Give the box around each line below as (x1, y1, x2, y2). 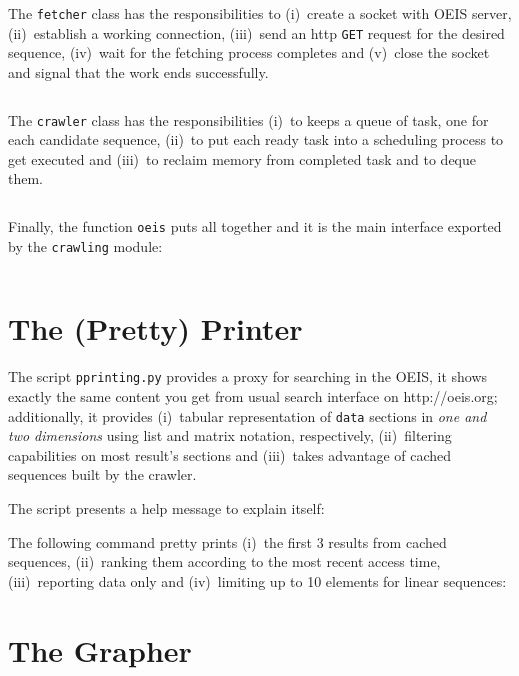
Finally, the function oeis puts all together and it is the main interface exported (8, 215, 502, 236)
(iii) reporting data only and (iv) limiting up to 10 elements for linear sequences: (8, 570, 507, 591)
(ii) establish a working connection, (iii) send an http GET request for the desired (8, 22, 505, 43)
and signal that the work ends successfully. (8, 61, 269, 82)
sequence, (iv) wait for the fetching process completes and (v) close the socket (8, 42, 490, 63)
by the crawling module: (8, 235, 163, 256)
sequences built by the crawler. (8, 464, 197, 485)
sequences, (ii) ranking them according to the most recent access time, (8, 551, 441, 572)
